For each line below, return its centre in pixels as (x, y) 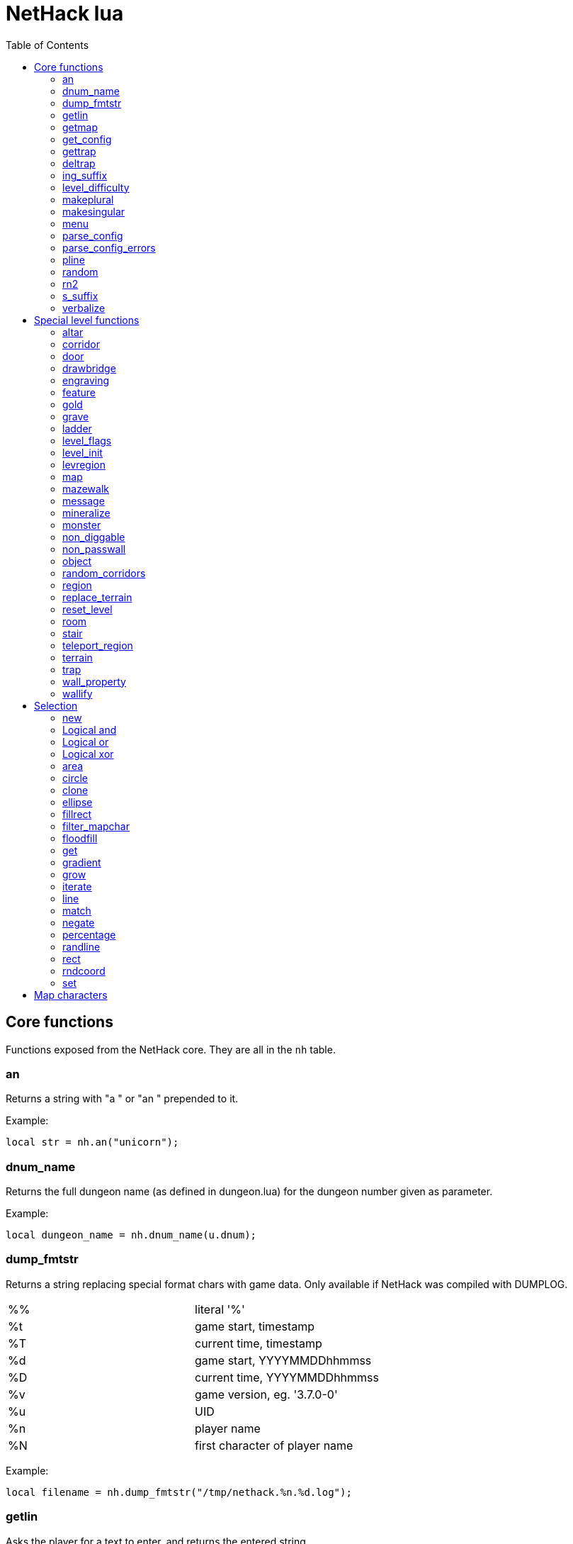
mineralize (86, 513)
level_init (83, 452)
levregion (84, 464)
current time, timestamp (259, 1343)
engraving (86, 380)
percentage (89, 934)
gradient (82, 862)
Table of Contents (47, 45)
